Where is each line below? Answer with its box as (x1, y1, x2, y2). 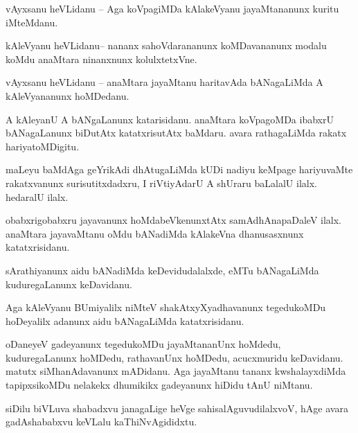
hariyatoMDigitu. (6, 139, 80, 153)
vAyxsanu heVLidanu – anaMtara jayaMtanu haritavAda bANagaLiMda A (6, 75, 323, 89)
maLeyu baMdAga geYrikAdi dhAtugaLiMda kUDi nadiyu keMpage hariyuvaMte (6, 162, 353, 177)
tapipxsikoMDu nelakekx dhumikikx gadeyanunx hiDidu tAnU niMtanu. (6, 378, 313, 392)
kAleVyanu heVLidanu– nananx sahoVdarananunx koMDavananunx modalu (6, 38, 327, 53)
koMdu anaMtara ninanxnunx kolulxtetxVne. (6, 51, 197, 66)
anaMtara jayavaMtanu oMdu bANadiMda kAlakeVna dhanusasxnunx (6, 226, 304, 240)
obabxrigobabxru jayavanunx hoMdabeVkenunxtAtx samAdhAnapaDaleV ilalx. (6, 213, 342, 227)
